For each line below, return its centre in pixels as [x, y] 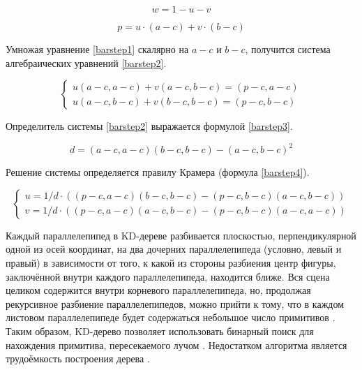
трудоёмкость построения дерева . [78, 358]
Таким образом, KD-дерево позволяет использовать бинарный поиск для [160, 331]
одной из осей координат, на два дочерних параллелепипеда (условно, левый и [174, 249]
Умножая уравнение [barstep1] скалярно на [97, 49]
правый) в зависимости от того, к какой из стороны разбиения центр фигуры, [171, 263]
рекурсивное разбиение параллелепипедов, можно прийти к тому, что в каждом [175, 303]
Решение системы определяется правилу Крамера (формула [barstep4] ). [158, 172]
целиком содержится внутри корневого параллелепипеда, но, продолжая [158, 290]
